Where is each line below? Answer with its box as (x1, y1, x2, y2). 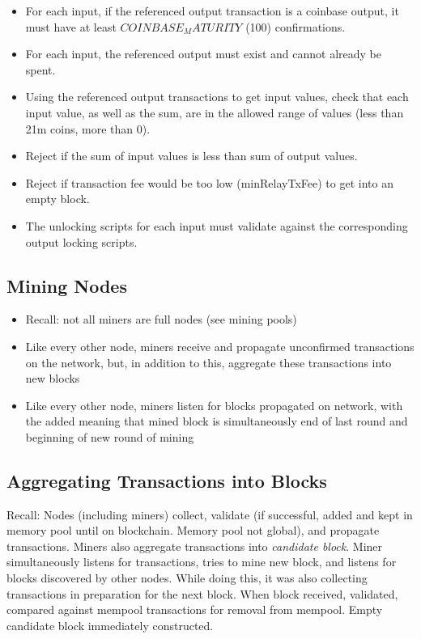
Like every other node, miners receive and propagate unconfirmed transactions (25, 337, 415, 354)
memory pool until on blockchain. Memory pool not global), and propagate (6, 522, 380, 539)
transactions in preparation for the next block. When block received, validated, (6, 585, 398, 602)
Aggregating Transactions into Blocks (6, 468, 327, 493)
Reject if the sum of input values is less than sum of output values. (25, 147, 358, 164)
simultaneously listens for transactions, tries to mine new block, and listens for (6, 553, 397, 570)
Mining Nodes (6, 273, 127, 298)
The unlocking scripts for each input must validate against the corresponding (25, 217, 408, 234)
